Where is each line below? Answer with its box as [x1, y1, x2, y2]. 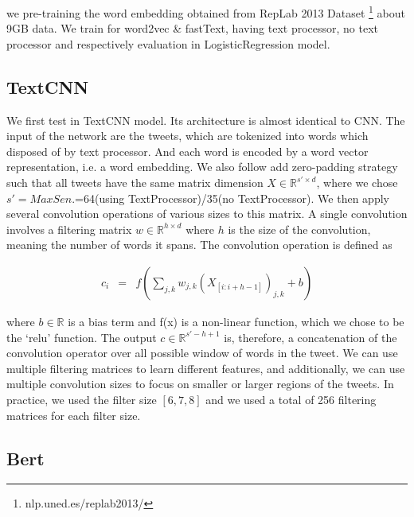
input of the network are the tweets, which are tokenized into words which [6, 127, 369, 144]
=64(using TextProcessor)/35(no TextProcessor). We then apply [75, 189, 389, 206]
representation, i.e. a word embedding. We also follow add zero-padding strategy [6, 158, 398, 175]
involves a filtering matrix [6, 220, 132, 237]
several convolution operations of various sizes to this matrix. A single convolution [6, 205, 408, 222]
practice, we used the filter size [6, 391, 157, 407]
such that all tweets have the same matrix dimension [6, 174, 264, 191]
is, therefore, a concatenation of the [224, 328, 397, 345]
